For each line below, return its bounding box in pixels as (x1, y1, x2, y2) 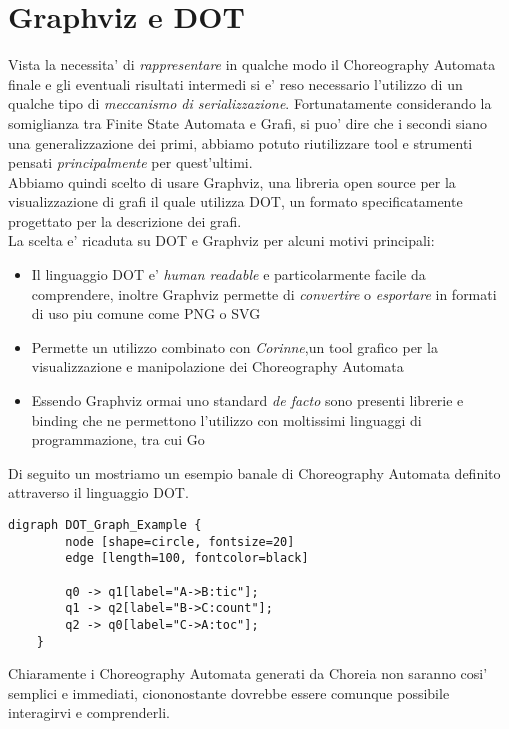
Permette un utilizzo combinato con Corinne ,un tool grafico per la (31, 336, 438, 357)
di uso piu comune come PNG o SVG (31, 303, 261, 324)
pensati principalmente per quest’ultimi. (8, 152, 253, 173)
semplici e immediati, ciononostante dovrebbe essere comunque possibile (8, 682, 450, 703)
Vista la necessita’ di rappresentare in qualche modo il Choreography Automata (8, 54, 496, 75)
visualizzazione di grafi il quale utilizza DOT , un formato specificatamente (8, 191, 463, 212)
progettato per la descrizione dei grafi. (8, 210, 242, 231)
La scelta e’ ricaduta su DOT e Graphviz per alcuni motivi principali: (8, 230, 435, 251)
